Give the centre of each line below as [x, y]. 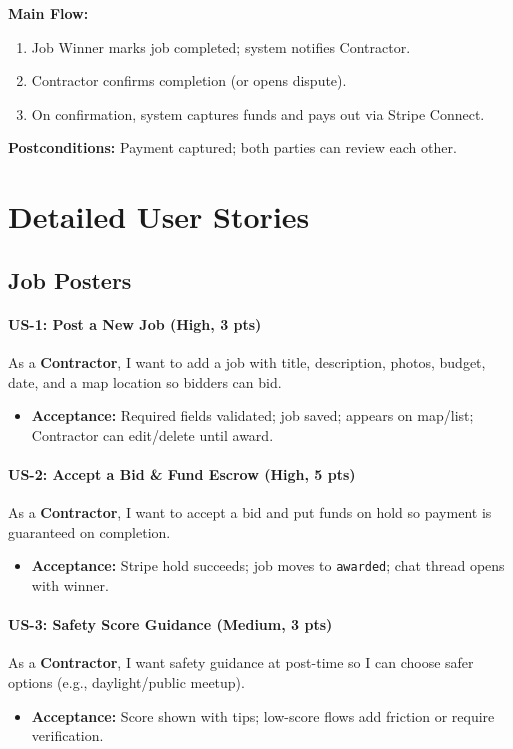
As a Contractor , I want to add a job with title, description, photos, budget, [247, 361]
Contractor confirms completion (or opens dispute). [189, 80]
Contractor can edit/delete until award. [152, 434]
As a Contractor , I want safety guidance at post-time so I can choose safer [241, 662]
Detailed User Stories [159, 216]
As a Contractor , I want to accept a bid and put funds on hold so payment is [250, 512]
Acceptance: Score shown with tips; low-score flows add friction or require [263, 715]
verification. [67, 735]
